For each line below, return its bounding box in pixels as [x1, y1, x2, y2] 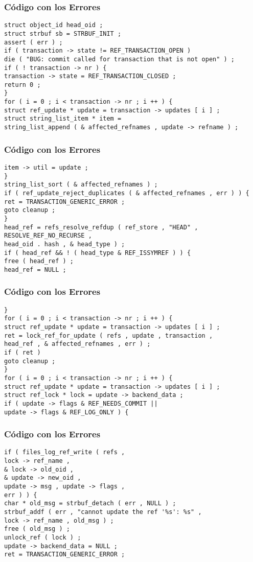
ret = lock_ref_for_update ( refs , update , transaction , [4, 332, 213, 339]
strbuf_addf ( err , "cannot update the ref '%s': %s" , [4, 508, 202, 516]
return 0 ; [4, 81, 41, 88]
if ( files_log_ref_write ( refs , [4, 449, 125, 456]
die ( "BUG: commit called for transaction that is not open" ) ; [4, 55, 235, 63]
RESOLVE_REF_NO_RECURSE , [4, 232, 92, 240]
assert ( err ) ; [4, 38, 63, 46]
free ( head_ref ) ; [4, 257, 74, 265]
